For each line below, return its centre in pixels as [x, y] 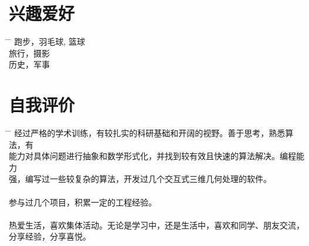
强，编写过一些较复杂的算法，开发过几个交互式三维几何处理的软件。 [140, 179]
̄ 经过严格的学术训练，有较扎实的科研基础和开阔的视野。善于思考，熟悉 [147, 133]
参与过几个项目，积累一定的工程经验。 [83, 202]
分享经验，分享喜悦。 [50, 236]
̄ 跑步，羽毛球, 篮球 [47, 41]
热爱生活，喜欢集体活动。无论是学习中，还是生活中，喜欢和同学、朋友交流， [157, 225]
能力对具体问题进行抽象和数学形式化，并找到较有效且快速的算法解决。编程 [152, 156]
